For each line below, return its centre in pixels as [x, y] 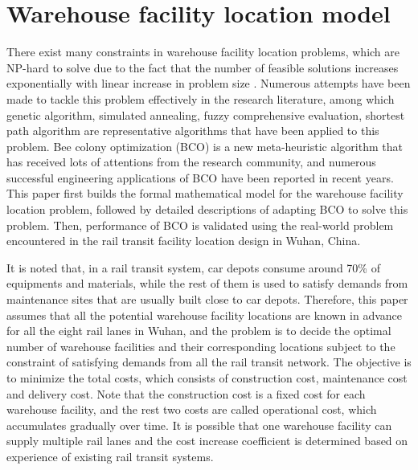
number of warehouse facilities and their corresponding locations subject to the [201, 346]
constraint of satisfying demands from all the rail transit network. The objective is [209, 362]
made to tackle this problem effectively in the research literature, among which [201, 98]
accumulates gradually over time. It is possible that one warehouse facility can [199, 425]
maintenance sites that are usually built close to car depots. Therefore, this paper [207, 299]
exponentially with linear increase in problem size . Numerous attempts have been [209, 83]
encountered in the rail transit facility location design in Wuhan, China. [184, 241]
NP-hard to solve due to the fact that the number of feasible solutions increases [203, 67]
